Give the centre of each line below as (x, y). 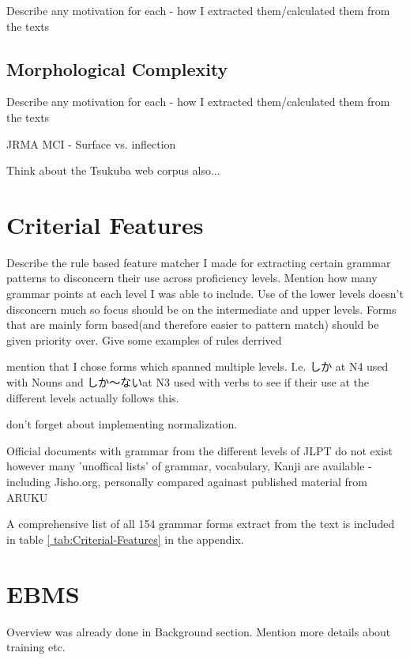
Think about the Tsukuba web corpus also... (113, 170)
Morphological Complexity (117, 68)
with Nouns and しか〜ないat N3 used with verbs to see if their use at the (188, 382)
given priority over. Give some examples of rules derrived (144, 339)
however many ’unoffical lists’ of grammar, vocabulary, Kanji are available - (189, 466)
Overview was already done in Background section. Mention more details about (199, 631)
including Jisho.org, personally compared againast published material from (187, 482)
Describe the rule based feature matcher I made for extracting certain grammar (199, 262)
